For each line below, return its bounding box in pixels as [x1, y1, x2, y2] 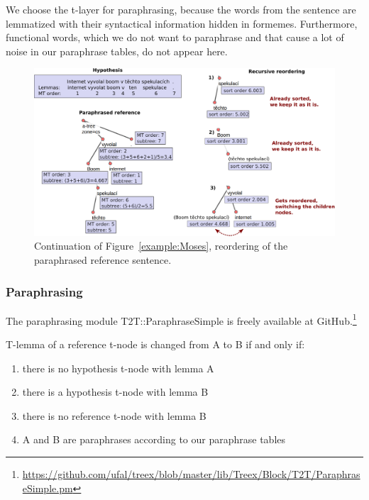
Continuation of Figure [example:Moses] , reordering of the [34, 238, 288, 253]
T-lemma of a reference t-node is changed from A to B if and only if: [6, 337, 305, 352]
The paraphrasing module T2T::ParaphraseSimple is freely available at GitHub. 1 [6, 311, 357, 328]
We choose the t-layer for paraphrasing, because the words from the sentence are [6, 2, 356, 16]
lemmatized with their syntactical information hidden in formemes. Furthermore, [6, 16, 358, 30]
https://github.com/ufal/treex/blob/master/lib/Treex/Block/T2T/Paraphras [22, 467, 360, 482]
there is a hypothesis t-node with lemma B [22, 384, 209, 399]
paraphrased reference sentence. [34, 252, 172, 267]
